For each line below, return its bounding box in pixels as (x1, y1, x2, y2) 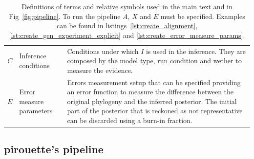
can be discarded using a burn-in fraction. (67, 115, 192, 125)
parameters (19, 106, 53, 116)
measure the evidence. (67, 65, 133, 75)
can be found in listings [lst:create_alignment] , (56, 20, 198, 31)
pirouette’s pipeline (4, 141, 104, 156)
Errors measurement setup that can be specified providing (67, 77, 241, 87)
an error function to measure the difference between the (67, 87, 234, 97)
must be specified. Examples (160, 11, 245, 21)
